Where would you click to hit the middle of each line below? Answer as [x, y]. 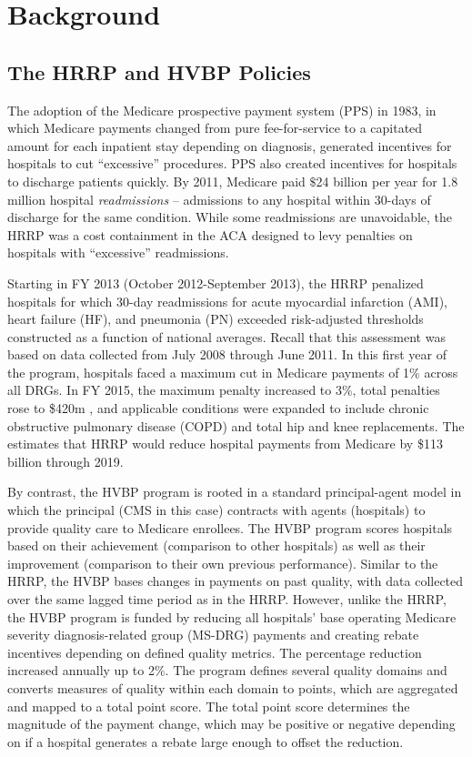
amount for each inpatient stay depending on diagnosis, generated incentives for [230, 145]
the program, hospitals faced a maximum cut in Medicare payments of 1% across [233, 372]
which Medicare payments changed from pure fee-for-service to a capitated [215, 128]
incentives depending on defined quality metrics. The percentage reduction [215, 652]
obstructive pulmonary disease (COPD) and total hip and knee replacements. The [236, 425]
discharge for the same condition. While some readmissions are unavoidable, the [230, 217]
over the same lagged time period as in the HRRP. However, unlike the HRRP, [227, 599]
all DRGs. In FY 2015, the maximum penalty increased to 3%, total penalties [224, 390]
